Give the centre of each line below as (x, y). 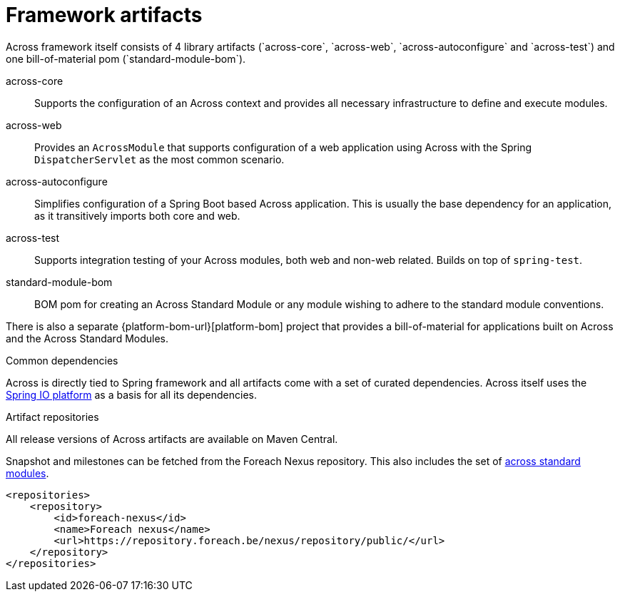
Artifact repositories (52, 417)
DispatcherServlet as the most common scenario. (159, 159)
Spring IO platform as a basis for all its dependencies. (131, 394)
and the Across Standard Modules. (87, 338)
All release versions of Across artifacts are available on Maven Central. (172, 439)
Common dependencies (62, 360)
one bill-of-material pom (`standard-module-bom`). (126, 58)
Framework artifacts (104, 15)
